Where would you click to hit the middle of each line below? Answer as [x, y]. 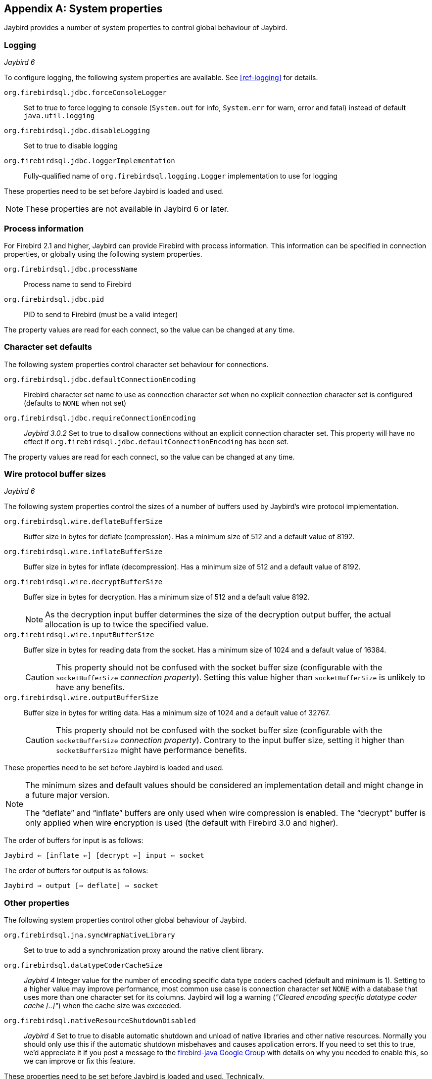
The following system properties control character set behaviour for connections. [136, 364]
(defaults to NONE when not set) [75, 403]
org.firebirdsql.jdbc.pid [54, 299]
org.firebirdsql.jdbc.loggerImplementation [90, 161]
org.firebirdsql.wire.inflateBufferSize [83, 552]
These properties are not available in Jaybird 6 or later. [127, 209]
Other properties [37, 903]
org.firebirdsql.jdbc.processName [71, 269]
